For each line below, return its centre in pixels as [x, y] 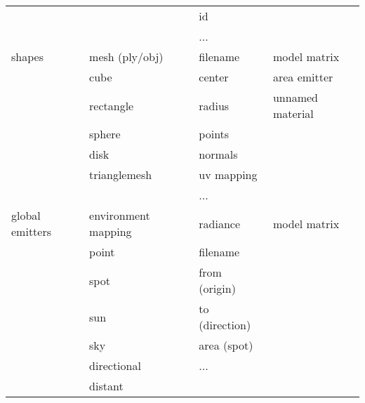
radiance [220, 223]
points [214, 134]
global [26, 215]
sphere [105, 134]
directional [115, 365]
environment [120, 215]
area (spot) [226, 345]
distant [106, 386]
